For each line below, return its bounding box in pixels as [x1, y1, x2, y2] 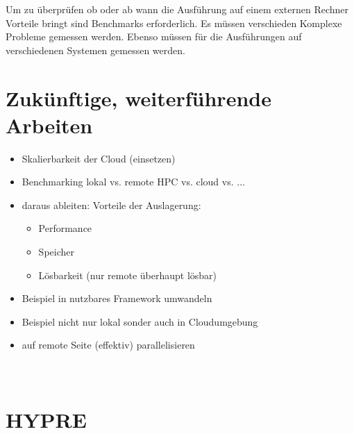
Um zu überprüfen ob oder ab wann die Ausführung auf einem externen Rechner [6, 2, 349, 16]
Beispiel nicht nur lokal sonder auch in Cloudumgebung [22, 314, 258, 328]
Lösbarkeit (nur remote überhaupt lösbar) [38, 267, 217, 282]
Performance [38, 221, 92, 235]
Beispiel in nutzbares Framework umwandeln [22, 291, 212, 306]
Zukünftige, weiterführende [6, 83, 271, 112]
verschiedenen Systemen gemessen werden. [6, 42, 185, 57]
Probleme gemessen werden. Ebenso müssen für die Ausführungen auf [6, 29, 302, 44]
